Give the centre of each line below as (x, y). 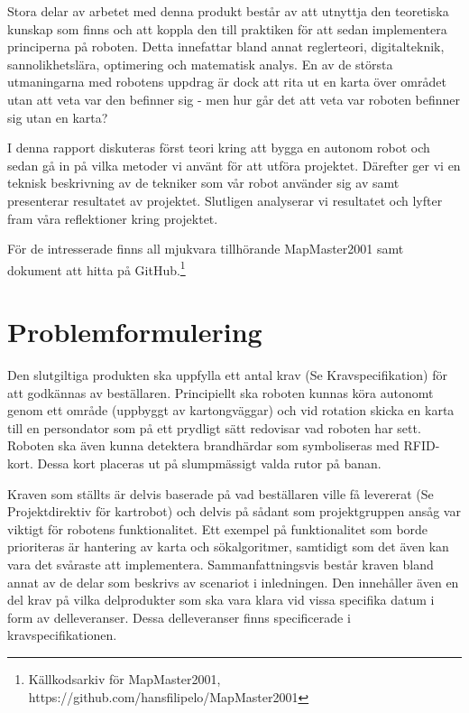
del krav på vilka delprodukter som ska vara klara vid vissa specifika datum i (221, 600)
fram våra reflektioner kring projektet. (113, 218)
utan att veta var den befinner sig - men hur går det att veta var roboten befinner (234, 99)
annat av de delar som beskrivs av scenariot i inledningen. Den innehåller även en (233, 582)
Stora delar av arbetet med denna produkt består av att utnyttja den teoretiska (228, 11)
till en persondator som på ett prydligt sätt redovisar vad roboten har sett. (214, 427)
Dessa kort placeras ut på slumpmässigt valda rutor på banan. (209, 463)
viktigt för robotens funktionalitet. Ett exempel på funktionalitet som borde (218, 528)
